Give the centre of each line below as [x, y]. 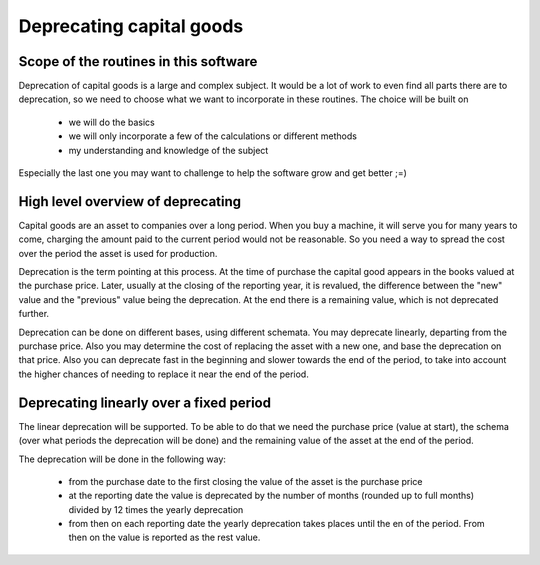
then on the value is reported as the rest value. [164, 537]
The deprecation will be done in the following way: [122, 459]
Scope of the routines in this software [138, 61]
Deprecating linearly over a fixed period [145, 402]
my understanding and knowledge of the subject [168, 150]
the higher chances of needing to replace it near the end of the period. [163, 374]
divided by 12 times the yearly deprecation [156, 509]
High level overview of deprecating [130, 201]
